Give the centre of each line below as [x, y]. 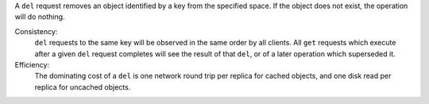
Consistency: [36, 31]
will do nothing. [40, 17]
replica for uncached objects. [83, 87]
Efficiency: [32, 64]
